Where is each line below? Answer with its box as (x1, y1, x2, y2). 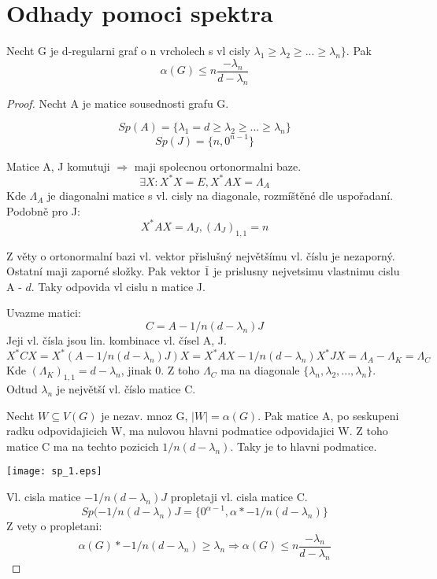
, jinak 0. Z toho (120, 362, 200, 378)
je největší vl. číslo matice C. (56, 380, 196, 396)
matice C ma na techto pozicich (6, 437, 159, 454)
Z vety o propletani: (6, 518, 102, 534)
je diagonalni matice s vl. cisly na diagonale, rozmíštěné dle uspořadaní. (47, 187, 394, 204)
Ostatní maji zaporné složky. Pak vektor (6, 263, 201, 279)
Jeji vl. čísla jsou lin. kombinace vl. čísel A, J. (6, 332, 227, 349)
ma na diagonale (220, 362, 300, 378)
